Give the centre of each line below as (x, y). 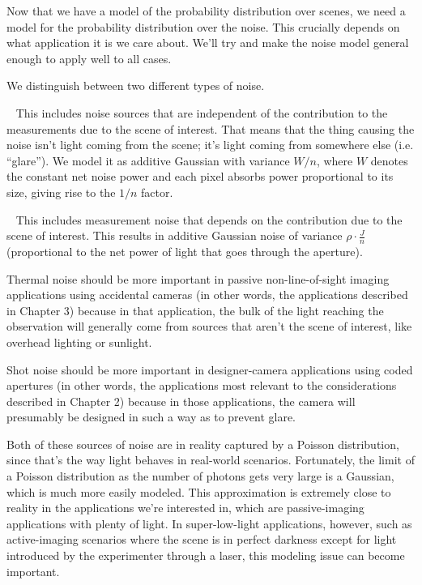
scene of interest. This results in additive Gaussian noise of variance (175, 235)
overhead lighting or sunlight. (79, 342)
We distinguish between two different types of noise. (136, 85)
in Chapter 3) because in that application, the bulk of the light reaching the (195, 310)
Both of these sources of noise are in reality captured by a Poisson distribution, (203, 444)
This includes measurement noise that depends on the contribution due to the (209, 219)
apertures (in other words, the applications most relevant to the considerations (202, 385)
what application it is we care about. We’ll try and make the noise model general (208, 43)
